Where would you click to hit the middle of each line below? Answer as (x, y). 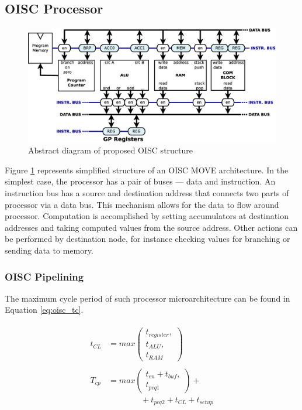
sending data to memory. (49, 250)
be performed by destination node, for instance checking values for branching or (147, 239)
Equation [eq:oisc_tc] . (44, 310)
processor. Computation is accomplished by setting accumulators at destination (147, 216)
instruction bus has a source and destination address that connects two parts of (147, 193)
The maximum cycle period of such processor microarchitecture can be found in (147, 298)
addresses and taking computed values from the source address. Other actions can (151, 227)
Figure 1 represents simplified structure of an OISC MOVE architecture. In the (147, 170)
